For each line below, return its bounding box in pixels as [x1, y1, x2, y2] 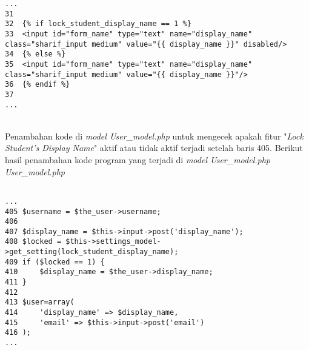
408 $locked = [5, 237, 62, 246]
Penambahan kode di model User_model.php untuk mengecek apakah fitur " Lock [5, 129, 304, 142]
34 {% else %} [5, 50, 66, 59]
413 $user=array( [5, 298, 75, 307]
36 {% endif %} [5, 80, 70, 89]
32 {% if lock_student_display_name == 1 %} [5, 19, 191, 29]
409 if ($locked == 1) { [5, 257, 105, 266]
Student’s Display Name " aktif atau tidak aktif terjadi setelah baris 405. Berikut [5, 141, 303, 154]
